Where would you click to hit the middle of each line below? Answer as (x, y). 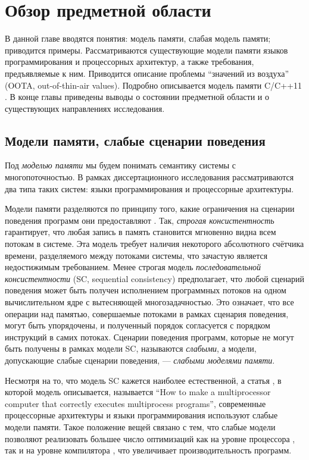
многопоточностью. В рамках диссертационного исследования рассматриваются (149, 177)
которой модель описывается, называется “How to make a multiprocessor (138, 392)
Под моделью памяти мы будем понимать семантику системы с (121, 165)
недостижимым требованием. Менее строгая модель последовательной (133, 267)
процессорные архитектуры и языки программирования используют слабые (141, 415)
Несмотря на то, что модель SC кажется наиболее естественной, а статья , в (143, 380)
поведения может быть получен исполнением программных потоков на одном (146, 290)
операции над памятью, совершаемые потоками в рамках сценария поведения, (147, 313)
